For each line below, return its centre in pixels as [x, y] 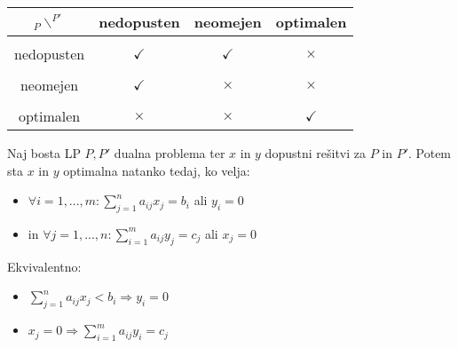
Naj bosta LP [44, 153]
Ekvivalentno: [44, 266]
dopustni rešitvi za [315, 153]
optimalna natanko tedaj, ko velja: [157, 170]
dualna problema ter [170, 153]
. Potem [430, 153]
